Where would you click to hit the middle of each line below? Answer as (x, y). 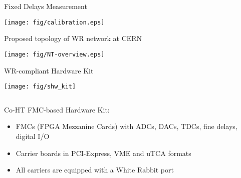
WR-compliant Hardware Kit (49, 70)
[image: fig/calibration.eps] (54, 22)
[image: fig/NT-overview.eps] (54, 54)
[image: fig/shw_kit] (40, 87)
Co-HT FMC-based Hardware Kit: (57, 109)
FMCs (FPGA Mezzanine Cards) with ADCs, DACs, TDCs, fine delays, (127, 126)
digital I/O (33, 136)
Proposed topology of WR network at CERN (73, 38)
